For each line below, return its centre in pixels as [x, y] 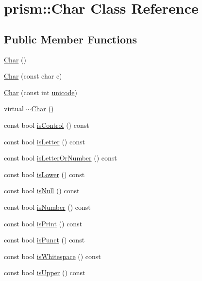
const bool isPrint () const [43, 223]
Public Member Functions [70, 39]
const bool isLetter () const [44, 141]
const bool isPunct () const [44, 240]
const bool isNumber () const [47, 207]
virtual [14, 109]
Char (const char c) [33, 76]
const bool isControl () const [47, 125]
